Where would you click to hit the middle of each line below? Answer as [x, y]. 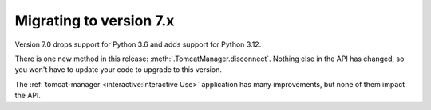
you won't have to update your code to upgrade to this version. [119, 70]
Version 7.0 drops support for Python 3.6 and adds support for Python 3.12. [138, 44]
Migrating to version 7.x [95, 21]
